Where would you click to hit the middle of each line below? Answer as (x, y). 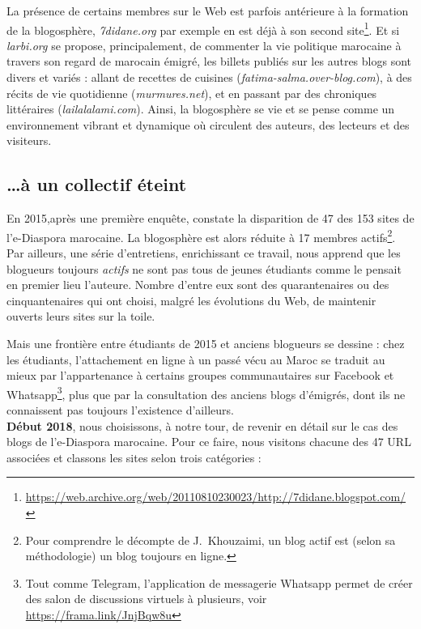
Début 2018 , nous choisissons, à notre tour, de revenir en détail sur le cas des (202, 425)
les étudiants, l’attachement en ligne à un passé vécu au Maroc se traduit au (196, 359)
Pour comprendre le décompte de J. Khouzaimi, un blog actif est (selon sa (210, 540)
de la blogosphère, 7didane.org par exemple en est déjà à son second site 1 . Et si (203, 28)
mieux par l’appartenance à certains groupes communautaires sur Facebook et (200, 375)
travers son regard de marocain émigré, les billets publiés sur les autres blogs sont (209, 61)
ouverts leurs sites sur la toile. (81, 316)
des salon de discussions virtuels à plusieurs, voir (146, 599)
